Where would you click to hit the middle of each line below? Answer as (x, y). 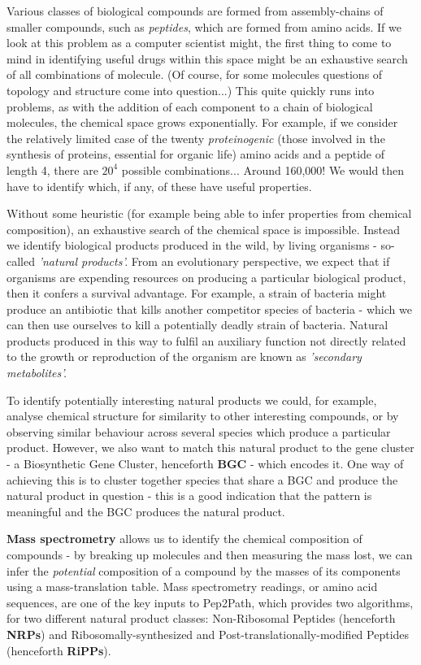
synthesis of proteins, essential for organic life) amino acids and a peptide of (195, 154)
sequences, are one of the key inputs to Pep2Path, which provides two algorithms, (210, 602)
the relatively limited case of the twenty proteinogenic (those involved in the (196, 138)
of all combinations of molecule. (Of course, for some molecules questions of (195, 74)
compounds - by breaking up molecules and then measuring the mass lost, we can (210, 554)
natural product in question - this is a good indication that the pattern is (189, 495)
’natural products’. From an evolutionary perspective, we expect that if (214, 261)
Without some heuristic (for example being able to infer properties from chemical (209, 213)
